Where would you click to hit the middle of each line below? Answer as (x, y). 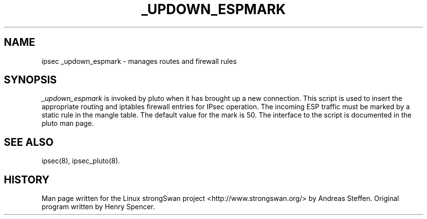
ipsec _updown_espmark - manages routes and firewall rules (139, 61)
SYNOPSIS (30, 80)
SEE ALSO (29, 142)
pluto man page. (68, 123)
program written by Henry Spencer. (98, 207)
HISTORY (27, 179)
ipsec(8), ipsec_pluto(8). (81, 161)
